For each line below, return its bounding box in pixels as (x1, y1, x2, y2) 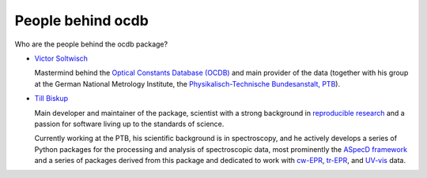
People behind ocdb (14, 12, 149, 29)
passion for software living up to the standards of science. (34, 119, 225, 128)
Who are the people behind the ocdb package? (14, 39, 168, 49)
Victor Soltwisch (34, 54, 89, 63)
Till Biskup (34, 94, 69, 103)
